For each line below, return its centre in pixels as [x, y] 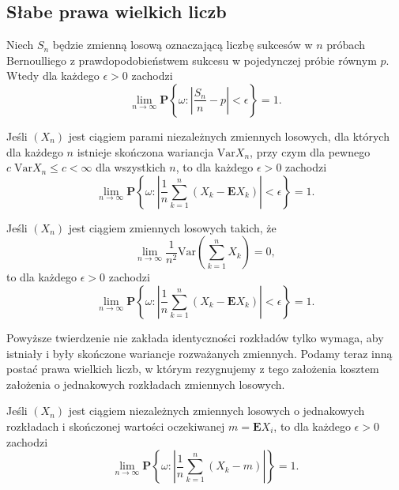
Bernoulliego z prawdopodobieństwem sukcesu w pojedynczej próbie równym [192, 60]
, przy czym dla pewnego [310, 151]
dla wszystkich [131, 167]
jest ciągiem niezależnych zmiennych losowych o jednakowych [216, 411]
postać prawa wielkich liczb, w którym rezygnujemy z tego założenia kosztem [193, 369]
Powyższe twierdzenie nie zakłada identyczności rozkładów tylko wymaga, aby [195, 337]
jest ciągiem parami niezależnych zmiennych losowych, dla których [229, 136]
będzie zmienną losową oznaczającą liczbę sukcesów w [183, 45]
